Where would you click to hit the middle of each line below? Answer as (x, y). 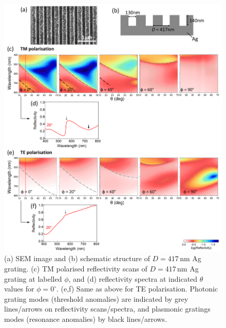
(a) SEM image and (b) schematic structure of (77, 258)
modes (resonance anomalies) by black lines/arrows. (86, 318)
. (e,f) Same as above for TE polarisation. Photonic (137, 289)
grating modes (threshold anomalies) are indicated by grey (96, 298)
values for (19, 289)
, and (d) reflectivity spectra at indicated (133, 278)
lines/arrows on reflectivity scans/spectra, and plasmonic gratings (107, 309)
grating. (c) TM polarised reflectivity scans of (76, 268)
